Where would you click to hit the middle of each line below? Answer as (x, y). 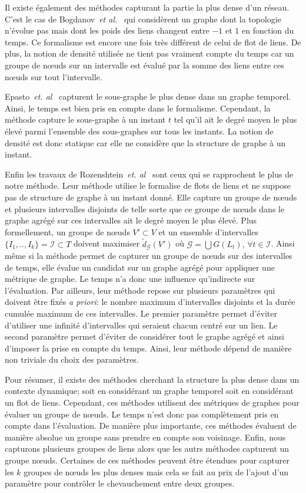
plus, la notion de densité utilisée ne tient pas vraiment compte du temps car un (149, 53)
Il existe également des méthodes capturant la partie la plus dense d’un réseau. (147, 7)
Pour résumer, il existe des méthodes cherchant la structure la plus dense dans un (152, 379)
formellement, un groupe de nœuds (67, 231)
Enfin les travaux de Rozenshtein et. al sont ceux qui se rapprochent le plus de (149, 174)
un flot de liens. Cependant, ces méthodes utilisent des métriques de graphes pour (152, 402)
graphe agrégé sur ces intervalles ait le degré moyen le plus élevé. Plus (131, 220)
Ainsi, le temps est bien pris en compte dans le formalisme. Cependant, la (138, 108)
